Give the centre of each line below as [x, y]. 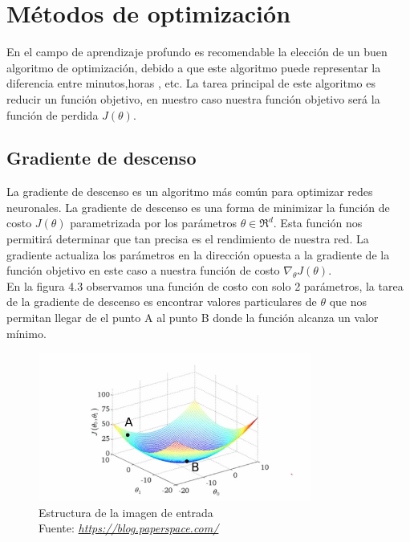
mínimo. [26, 333]
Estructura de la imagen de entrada [126, 512]
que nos [348, 302]
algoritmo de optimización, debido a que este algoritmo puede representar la [194, 67]
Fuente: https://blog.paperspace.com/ [129, 528]
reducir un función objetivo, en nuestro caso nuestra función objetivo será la [193, 98]
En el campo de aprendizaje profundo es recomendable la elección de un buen [197, 52]
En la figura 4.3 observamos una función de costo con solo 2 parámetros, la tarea [205, 285]
